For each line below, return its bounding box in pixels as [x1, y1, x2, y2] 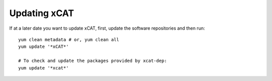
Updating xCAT [9, 8, 74, 19]
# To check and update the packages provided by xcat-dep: [18, 58, 167, 64]
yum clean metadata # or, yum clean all [18, 37, 119, 42]
